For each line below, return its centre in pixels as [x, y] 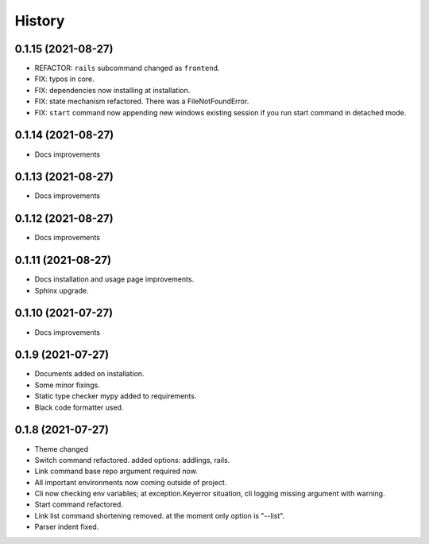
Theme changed [62, 449]
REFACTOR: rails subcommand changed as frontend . [127, 68]
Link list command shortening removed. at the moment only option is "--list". [160, 515]
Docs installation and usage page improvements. [114, 279]
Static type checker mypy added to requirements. [116, 396]
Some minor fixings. [68, 385]
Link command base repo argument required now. [116, 471]
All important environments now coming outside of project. [131, 482]
